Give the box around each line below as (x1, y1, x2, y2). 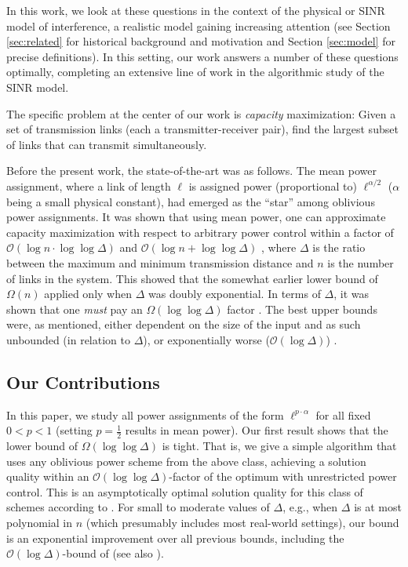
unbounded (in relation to (6, 331, 130, 347)
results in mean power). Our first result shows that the (125, 422, 388, 438)
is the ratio (312, 239, 366, 256)
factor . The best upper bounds (227, 300, 377, 317)
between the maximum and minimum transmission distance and (6, 254, 314, 271)
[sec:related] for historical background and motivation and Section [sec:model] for (6, 33, 395, 49)
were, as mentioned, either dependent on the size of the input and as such (6, 316, 361, 333)
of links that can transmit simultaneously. (6, 136, 207, 152)
